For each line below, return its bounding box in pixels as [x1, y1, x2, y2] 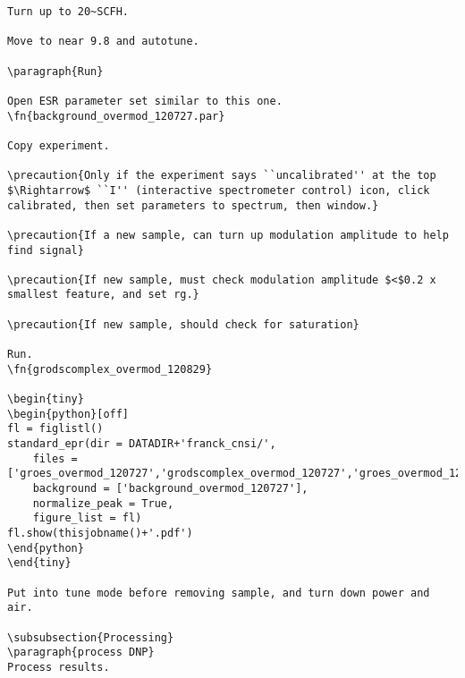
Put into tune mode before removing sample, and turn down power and [7, 586, 430, 599]
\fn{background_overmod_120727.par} [7, 109, 225, 123]
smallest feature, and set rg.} [7, 288, 199, 301]
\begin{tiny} [7, 393, 84, 406]
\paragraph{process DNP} [7, 646, 155, 659]
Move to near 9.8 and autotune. [7, 35, 199, 48]
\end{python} [7, 541, 84, 555]
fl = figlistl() [7, 422, 104, 436]
